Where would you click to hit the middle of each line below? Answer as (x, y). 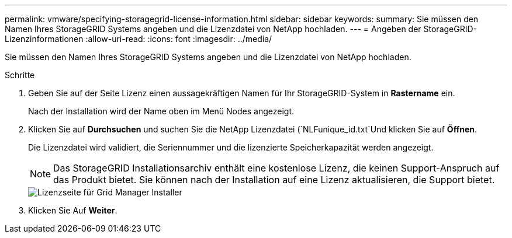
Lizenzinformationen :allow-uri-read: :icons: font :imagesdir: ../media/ (139, 39)
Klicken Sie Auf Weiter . (73, 210)
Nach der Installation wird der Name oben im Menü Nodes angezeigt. (161, 111)
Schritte (20, 75)
